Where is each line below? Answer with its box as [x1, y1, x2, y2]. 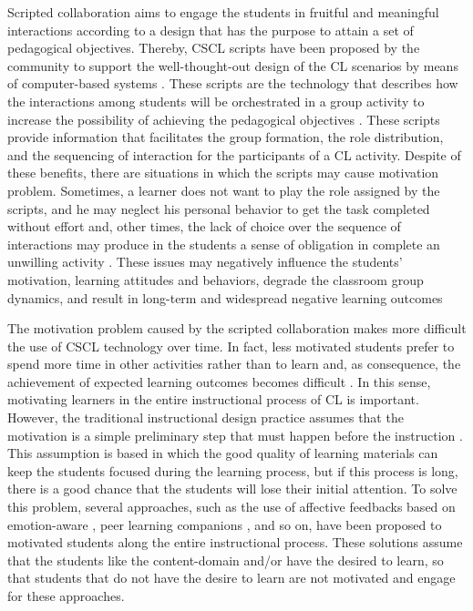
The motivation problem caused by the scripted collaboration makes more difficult [7, 319, 467, 338]
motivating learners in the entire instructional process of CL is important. [7, 390, 419, 409]
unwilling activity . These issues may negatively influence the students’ [7, 252, 403, 271]
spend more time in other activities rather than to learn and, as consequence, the [7, 354, 461, 373]
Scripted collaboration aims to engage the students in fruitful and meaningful [7, 3, 439, 21]
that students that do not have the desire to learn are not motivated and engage [7, 568, 456, 587]
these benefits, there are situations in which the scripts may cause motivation [7, 163, 439, 182]
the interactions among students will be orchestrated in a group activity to [7, 91, 425, 110]
